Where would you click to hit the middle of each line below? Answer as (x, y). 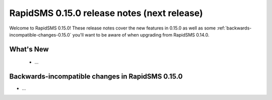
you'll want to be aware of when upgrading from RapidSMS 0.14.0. (141, 34)
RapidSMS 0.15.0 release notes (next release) (106, 13)
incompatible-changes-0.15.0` (40, 34)
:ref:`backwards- (234, 28)
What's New (29, 49)
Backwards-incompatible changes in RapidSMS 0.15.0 (96, 77)
